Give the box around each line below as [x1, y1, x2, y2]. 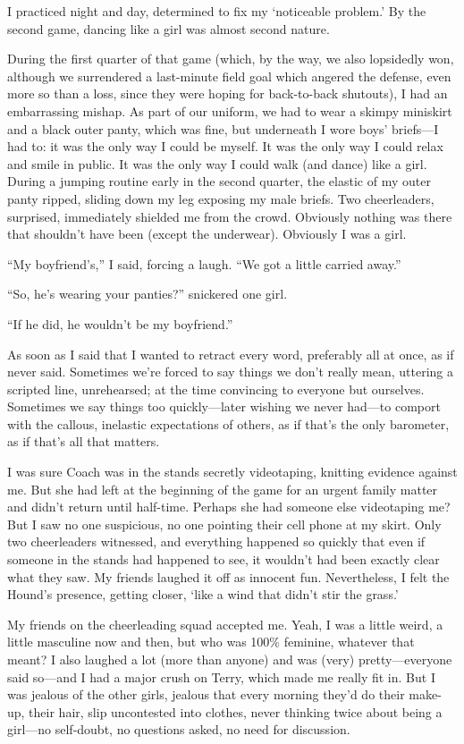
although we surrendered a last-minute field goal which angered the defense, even [7, 66, 451, 85]
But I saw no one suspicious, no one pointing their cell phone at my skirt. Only [7, 514, 442, 533]
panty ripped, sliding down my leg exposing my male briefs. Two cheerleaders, [7, 189, 434, 207]
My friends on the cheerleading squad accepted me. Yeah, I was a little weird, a [7, 614, 443, 633]
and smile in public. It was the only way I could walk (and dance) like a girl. [7, 154, 427, 173]
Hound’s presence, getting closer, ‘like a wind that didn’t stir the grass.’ [7, 585, 399, 604]
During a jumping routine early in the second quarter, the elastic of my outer [7, 172, 431, 190]
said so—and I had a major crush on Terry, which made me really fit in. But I [7, 667, 435, 686]
